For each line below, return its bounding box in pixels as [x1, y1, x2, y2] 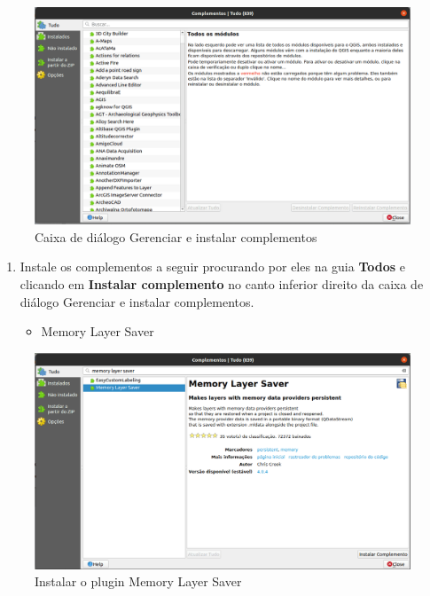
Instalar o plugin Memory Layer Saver [35, 572, 242, 591]
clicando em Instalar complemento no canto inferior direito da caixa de [20, 274, 424, 293]
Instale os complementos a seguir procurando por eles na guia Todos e [20, 257, 406, 276]
